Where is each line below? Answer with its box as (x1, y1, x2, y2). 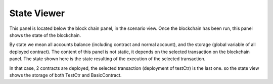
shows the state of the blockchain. (9, 32, 81, 38)
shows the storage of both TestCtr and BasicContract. (9, 72, 122, 78)
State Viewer (9, 8, 65, 19)
